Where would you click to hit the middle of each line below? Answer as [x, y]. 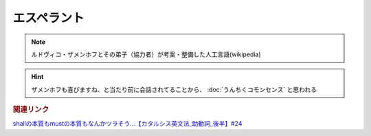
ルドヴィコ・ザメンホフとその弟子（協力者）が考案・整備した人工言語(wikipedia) [146, 54]
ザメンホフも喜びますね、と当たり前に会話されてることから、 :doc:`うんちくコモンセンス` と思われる [174, 89]
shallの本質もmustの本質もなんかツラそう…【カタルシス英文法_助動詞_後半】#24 [127, 124]
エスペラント [49, 18]
